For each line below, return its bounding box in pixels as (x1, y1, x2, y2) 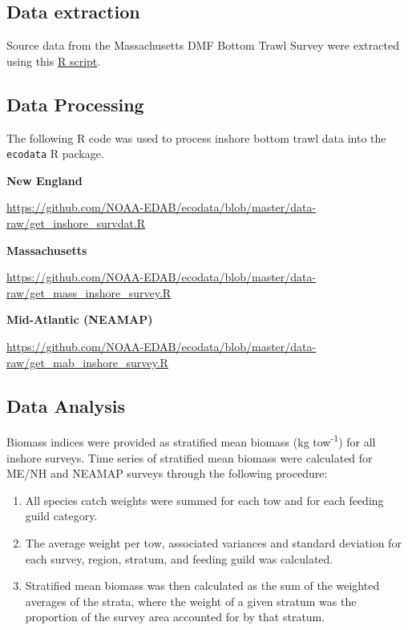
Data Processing (6, 91, 144, 116)
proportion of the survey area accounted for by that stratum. (25, 608, 325, 625)
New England (6, 172, 83, 188)
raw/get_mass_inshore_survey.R (6, 284, 172, 301)
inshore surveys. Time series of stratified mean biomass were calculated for (6, 449, 373, 466)
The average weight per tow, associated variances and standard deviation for (25, 535, 402, 551)
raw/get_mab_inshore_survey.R (6, 353, 168, 370)
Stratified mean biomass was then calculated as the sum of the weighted (25, 577, 380, 594)
